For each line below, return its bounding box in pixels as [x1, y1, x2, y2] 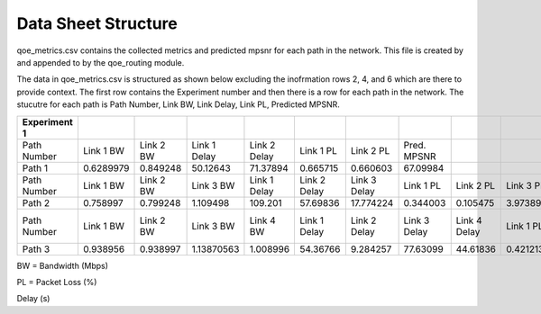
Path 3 [22, 243, 50, 256]
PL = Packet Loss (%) [16, 276, 97, 287]
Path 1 [22, 162, 49, 175]
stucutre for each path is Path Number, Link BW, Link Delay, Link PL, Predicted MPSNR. [16, 99, 340, 110]
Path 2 [22, 196, 50, 209]
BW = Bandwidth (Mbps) [16, 260, 108, 271]
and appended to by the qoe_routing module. [16, 57, 185, 67]
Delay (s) [16, 293, 50, 304]
